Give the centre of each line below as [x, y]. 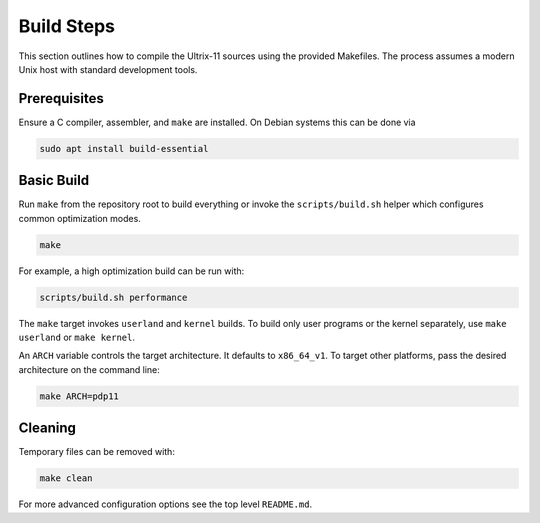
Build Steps [66, 26]
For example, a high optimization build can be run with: [131, 271]
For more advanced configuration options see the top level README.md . [165, 504]
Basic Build [54, 180]
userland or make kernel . [76, 337]
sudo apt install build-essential [124, 148]
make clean [66, 478]
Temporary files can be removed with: [96, 452]
